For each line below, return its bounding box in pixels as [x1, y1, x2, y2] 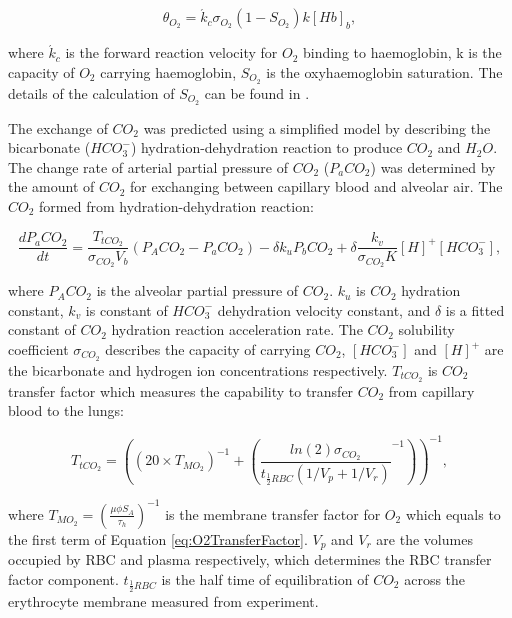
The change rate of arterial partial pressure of [8, 156, 288, 177]
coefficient [8, 339, 69, 360]
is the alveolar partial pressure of [96, 280, 299, 301]
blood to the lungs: [8, 400, 124, 421]
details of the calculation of [8, 82, 175, 103]
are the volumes [376, 528, 473, 549]
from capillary [388, 380, 475, 401]
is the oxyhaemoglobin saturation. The [266, 61, 503, 82]
